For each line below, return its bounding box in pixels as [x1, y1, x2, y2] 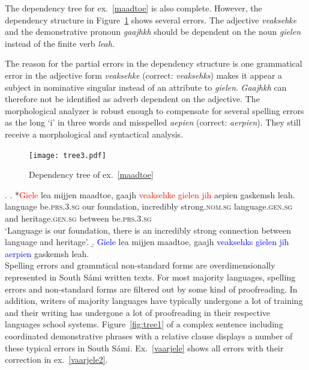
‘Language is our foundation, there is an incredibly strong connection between [5, 223, 292, 236]
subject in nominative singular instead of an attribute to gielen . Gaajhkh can [5, 80, 287, 93]
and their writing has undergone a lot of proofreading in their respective [5, 306, 271, 318]
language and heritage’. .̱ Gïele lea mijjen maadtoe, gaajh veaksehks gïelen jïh [5, 235, 289, 248]
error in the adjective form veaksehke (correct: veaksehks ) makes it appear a [5, 68, 283, 81]
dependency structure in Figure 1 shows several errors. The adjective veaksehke [5, 13, 297, 26]
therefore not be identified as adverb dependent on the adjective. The [5, 92, 260, 105]
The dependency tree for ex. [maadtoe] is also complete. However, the [5, 2, 262, 14]
